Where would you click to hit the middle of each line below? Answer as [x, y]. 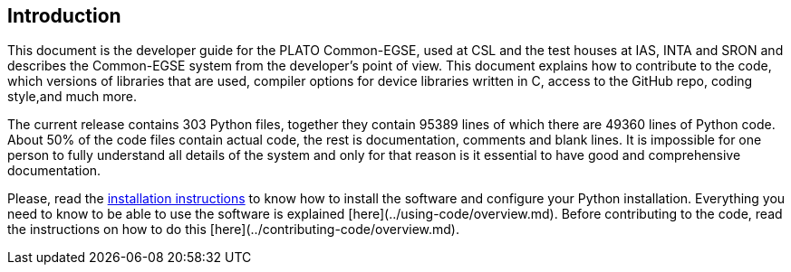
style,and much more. [72, 97]
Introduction [64, 16]
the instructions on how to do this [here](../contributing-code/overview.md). [233, 230]
